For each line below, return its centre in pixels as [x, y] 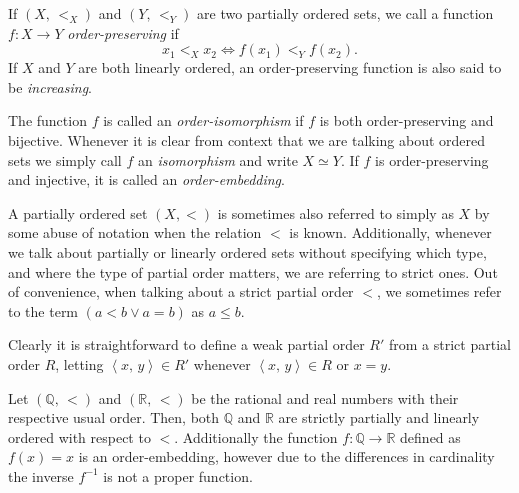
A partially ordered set [78, 212]
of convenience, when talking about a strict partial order [181, 291]
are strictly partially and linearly [379, 417]
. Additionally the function [256, 436]
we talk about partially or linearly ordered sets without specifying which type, [247, 251]
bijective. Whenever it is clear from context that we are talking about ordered [247, 139]
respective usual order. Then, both [114, 417]
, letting [79, 363]
